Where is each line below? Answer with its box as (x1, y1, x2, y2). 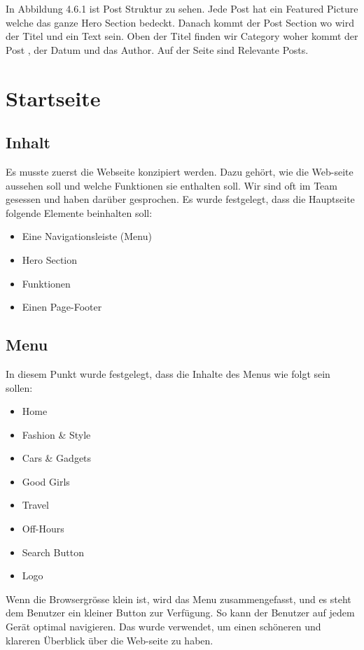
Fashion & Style (22, 427, 91, 441)
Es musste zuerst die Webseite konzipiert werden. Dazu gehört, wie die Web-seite (6, 164, 353, 178)
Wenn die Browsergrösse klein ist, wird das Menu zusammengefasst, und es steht (6, 591, 351, 606)
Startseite (6, 83, 101, 112)
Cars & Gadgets (22, 451, 92, 465)
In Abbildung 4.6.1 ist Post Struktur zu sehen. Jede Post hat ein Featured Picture (6, 1, 358, 15)
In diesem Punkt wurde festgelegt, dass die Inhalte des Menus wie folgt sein (6, 366, 330, 381)
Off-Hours (22, 521, 64, 536)
